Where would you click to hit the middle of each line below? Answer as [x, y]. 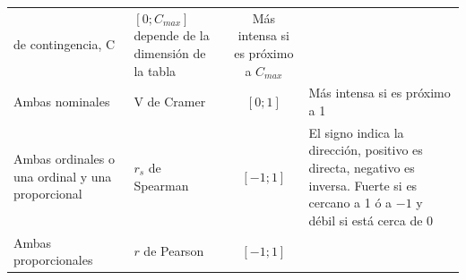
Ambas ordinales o [64, 159]
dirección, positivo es [366, 150]
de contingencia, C [65, 44]
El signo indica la [356, 132]
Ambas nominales [62, 102]
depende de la [172, 35]
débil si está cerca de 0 [371, 220]
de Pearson [174, 251]
